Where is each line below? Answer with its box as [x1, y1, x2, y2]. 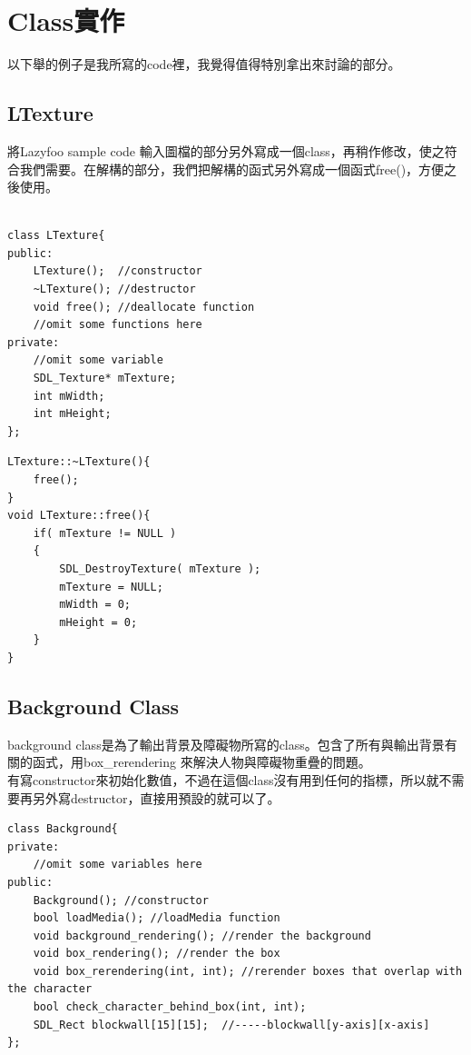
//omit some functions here [33, 318, 202, 332]
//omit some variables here [33, 858, 202, 871]
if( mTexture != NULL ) [33, 526, 177, 540]
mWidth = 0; [59, 598, 132, 612]
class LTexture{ [7, 229, 105, 243]
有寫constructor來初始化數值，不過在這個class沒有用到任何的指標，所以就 [7, 770, 439, 789]
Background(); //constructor [33, 893, 209, 907]
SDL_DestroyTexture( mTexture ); [59, 562, 261, 575]
